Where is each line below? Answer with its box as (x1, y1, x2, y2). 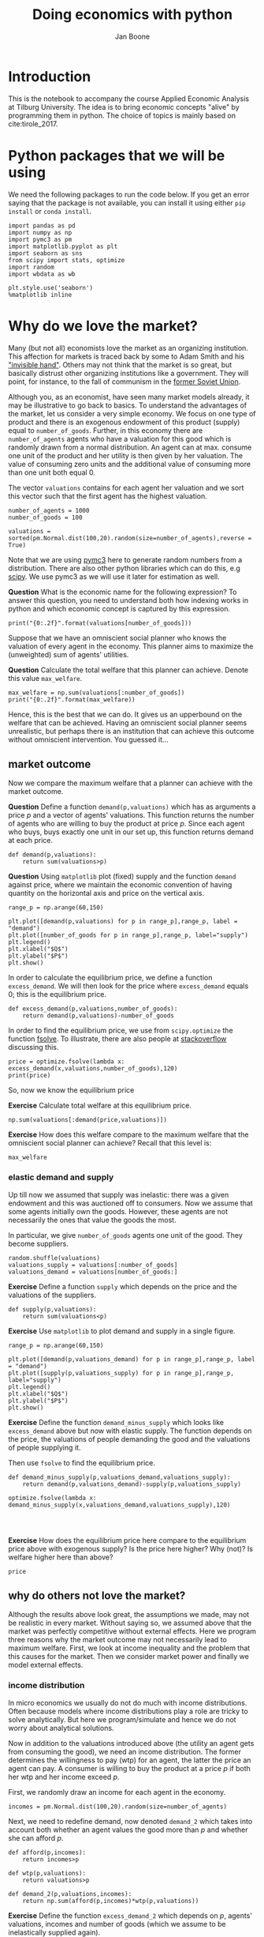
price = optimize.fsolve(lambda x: (8, 1058, 125, 1066)
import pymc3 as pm (8, 235, 73, 243)
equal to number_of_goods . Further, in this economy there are (8, 425, 203, 435)
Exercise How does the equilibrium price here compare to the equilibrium (8, 1535, 247, 1545)
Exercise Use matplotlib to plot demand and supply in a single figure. (8, 1326, 236, 1336)
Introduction (8, 67, 91, 85)
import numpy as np (8, 228, 73, 236)
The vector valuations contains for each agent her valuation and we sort (8, 483, 244, 492)
